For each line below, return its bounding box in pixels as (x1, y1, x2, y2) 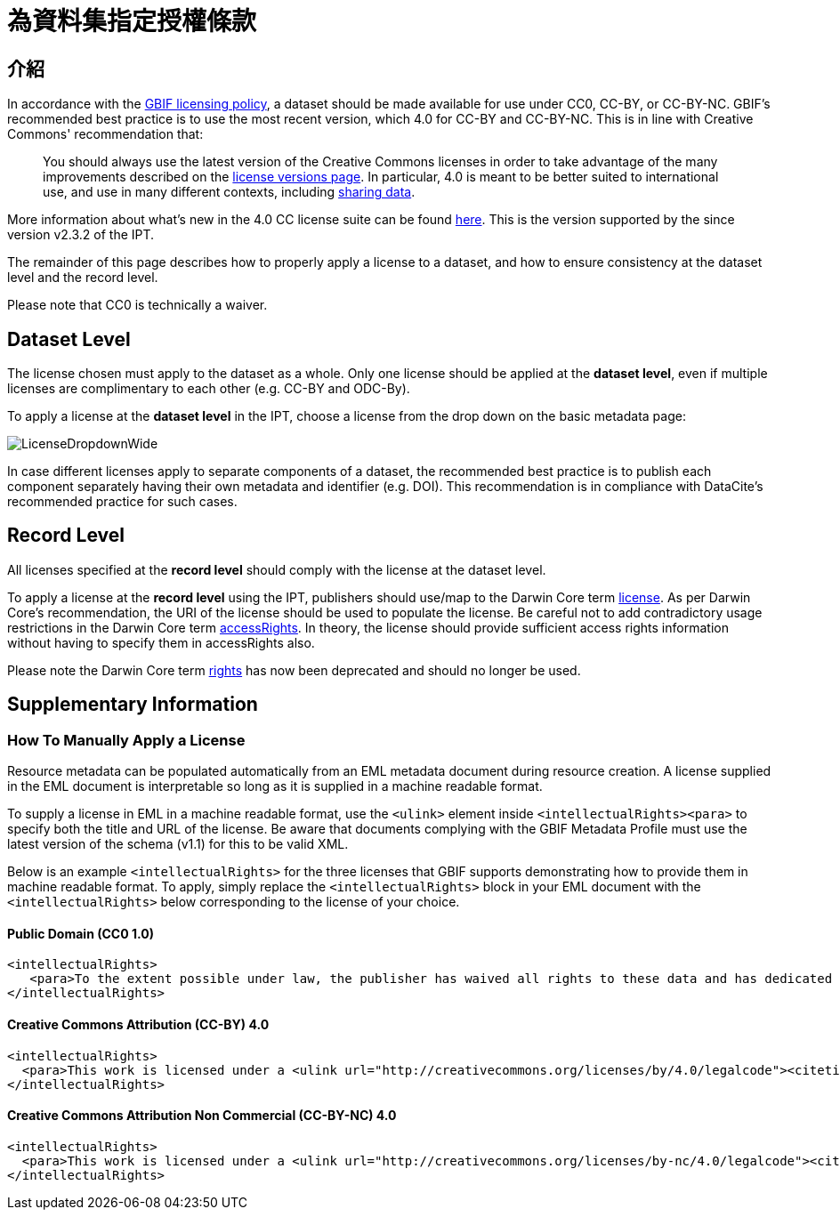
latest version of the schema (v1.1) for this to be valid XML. (7, 836, 349, 852)
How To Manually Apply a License (7, 730, 246, 749)
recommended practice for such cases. (7, 494, 238, 510)
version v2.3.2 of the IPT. (7, 227, 155, 243)
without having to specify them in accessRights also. (7, 634, 315, 650)
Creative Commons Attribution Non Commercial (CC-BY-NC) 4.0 (7, 1108, 397, 1124)
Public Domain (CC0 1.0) (7, 925, 154, 941)
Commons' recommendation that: (7, 126, 204, 142)
